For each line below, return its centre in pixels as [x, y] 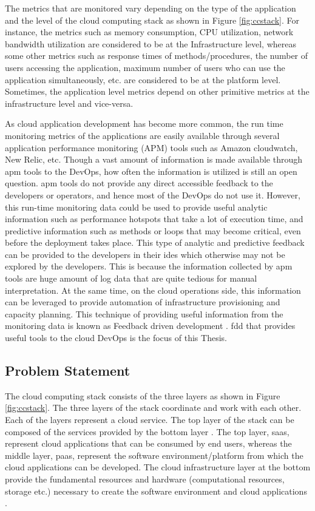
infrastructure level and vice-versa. [69, 103]
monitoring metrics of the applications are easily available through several [142, 135]
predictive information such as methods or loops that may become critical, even [153, 230]
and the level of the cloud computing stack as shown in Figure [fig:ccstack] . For [152, 20]
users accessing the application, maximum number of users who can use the [145, 67]
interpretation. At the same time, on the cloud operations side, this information [153, 290]
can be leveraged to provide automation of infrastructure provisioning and [143, 302]
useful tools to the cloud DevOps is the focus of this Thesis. [116, 338]
